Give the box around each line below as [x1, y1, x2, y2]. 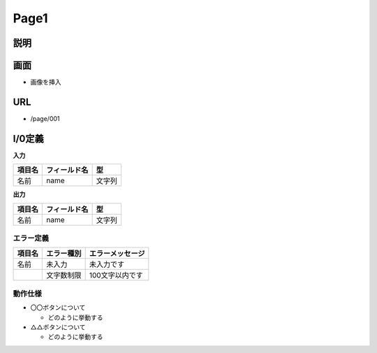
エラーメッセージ [89, 249, 145, 259]
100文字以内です [89, 271, 143, 280]
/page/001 [30, 114, 60, 122]
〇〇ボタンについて [30, 303, 86, 312]
